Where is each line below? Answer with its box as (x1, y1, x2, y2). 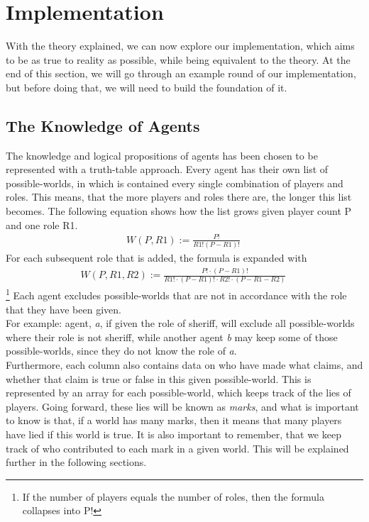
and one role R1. (6, 217, 78, 232)
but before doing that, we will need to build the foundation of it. (6, 79, 287, 94)
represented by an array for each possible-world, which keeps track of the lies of (6, 385, 351, 400)
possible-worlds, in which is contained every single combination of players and (6, 175, 343, 190)
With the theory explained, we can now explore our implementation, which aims (6, 38, 355, 53)
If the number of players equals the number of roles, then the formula (22, 489, 324, 504)
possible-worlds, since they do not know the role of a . (6, 343, 237, 358)
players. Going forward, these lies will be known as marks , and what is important (6, 399, 359, 413)
